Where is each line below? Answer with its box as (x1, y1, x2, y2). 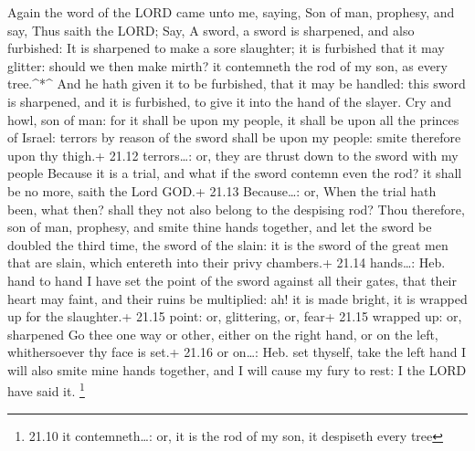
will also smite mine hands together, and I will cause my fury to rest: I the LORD (7, 360, 467, 379)
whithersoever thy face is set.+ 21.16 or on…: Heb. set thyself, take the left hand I (7, 342, 467, 362)
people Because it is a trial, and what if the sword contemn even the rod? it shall (7, 163, 462, 183)
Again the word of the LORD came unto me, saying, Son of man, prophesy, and (7, 3, 455, 21)
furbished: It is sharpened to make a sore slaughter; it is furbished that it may (7, 38, 445, 58)
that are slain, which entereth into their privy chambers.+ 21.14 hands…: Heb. (7, 253, 446, 272)
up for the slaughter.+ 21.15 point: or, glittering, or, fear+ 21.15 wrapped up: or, (7, 307, 462, 326)
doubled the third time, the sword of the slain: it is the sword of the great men (7, 235, 449, 254)
